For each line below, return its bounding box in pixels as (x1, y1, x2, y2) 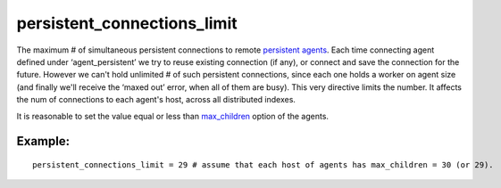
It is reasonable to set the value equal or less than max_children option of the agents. (16, 110, 330, 121)
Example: (16, 134, 71, 149)
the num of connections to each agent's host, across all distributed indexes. (16, 94, 296, 105)
